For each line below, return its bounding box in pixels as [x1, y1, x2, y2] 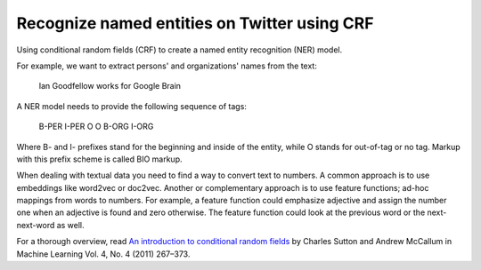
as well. [56, 219, 85, 230]
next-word [16, 219, 55, 230]
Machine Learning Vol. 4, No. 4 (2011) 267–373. [16, 249, 191, 259]
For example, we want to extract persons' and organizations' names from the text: [16, 60, 318, 71]
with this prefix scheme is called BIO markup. [16, 154, 183, 164]
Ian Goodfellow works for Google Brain [38, 81, 182, 91]
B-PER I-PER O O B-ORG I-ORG [38, 121, 154, 132]
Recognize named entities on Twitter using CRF [16, 13, 374, 33]
